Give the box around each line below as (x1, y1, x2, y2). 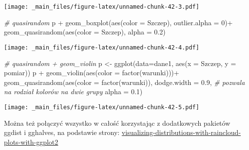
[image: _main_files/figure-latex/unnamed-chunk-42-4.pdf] (4, 44, 199, 51)
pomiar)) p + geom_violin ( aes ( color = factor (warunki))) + (4, 67, 179, 78)
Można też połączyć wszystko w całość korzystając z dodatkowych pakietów (4, 117, 230, 128)
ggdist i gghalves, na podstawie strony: (4, 127, 120, 137)
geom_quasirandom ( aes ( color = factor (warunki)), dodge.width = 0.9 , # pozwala (4, 77, 245, 87)
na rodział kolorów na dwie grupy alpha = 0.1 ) (4, 86, 143, 97)
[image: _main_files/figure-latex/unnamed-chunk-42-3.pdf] (4, 3, 199, 10)
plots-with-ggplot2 (4, 136, 58, 147)
